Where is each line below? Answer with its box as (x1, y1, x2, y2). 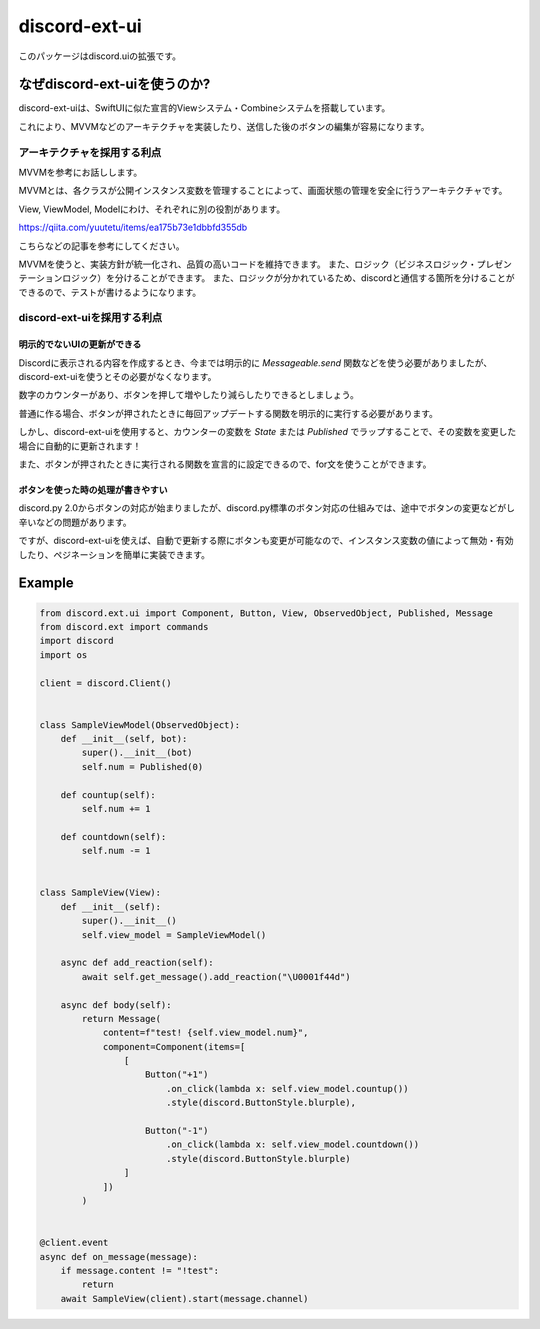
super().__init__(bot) (81, 747, 194, 759)
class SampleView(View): (39, 887, 162, 899)
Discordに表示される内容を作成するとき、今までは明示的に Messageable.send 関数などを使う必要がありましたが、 (18, 356, 493, 369)
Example (18, 575, 74, 592)
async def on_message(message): (39, 1251, 199, 1262)
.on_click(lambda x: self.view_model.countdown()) (165, 1139, 420, 1150)
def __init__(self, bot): (60, 733, 188, 745)
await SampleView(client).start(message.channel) (60, 1293, 309, 1304)
